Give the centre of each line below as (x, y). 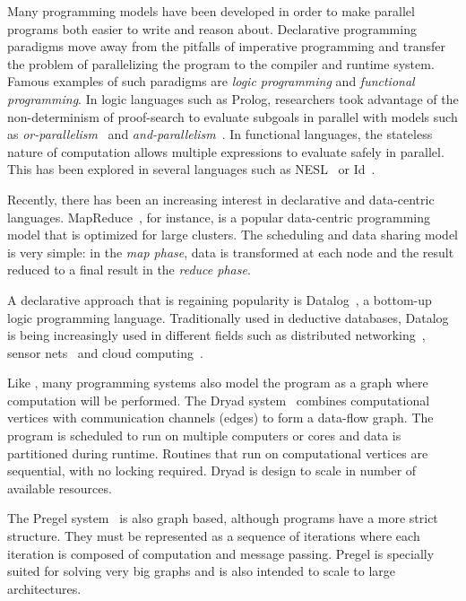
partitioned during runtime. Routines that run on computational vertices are (218, 453)
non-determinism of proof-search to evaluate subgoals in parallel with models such (233, 116)
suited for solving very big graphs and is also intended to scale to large (202, 571)
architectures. (44, 588)
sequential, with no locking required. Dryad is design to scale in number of (212, 470)
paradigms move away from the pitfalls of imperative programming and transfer (226, 46)
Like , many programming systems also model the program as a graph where (218, 383)
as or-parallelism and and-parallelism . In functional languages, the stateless (220, 134)
